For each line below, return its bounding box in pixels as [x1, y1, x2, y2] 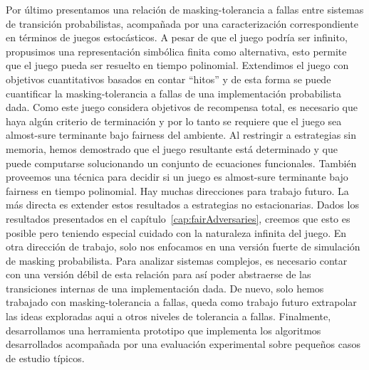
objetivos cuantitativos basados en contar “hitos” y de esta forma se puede [6, 71, 331, 86]
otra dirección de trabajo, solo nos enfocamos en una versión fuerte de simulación [6, 239, 360, 254]
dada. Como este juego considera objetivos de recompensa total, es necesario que [6, 100, 358, 115]
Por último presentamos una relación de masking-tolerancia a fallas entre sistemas [6, 2, 364, 16]
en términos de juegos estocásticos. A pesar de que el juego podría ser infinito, [6, 30, 348, 45]
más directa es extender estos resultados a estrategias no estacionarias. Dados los [6, 197, 359, 212]
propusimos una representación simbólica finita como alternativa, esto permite [6, 43, 347, 58]
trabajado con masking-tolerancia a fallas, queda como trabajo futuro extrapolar [6, 295, 357, 310]
